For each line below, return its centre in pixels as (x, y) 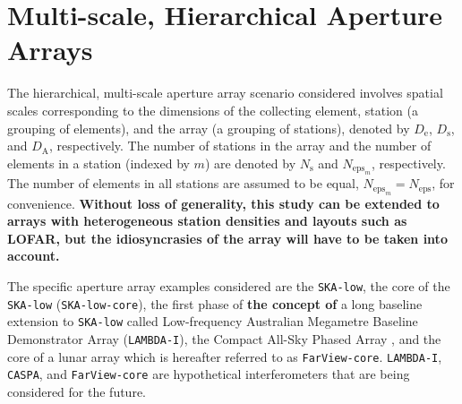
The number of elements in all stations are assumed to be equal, (183, 183)
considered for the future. (77, 391)
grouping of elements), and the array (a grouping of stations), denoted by (209, 128)
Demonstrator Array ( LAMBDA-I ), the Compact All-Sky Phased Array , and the (224, 338)
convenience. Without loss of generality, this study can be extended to (223, 203)
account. (34, 256)
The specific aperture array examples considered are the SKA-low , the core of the (229, 285)
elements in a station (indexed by (98, 163)
